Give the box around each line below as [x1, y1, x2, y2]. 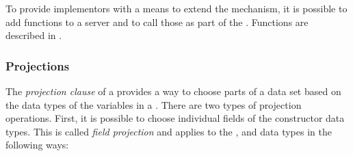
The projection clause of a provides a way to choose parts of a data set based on [5, 84, 341, 98]
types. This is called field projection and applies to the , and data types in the [5, 124, 332, 138]
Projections [5, 57, 70, 74]
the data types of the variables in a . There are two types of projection [5, 97, 302, 112]
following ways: [5, 138, 69, 152]
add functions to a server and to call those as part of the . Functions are [5, 14, 309, 29]
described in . [5, 28, 62, 42]
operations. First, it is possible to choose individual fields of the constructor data [5, 111, 345, 125]
